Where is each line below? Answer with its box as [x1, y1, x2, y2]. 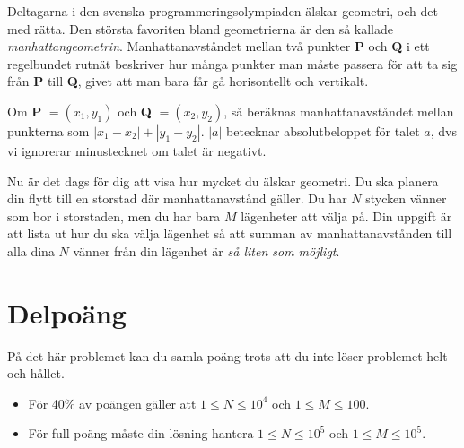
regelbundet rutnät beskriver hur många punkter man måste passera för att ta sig [7, 54, 458, 73]
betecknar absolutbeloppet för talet [226, 121, 420, 140]
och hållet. [7, 364, 65, 383]
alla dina [7, 241, 55, 260]
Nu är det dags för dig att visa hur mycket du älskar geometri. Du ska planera [7, 171, 439, 190]
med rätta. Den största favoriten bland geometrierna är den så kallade [7, 19, 393, 38]
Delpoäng [7, 294, 127, 331]
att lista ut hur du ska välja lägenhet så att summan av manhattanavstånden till [7, 224, 452, 243]
